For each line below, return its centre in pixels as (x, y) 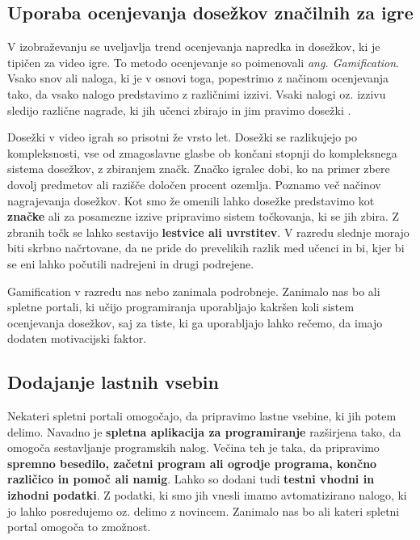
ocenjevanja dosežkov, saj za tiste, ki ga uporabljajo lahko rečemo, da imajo (195, 322)
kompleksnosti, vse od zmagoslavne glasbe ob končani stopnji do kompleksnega (202, 152)
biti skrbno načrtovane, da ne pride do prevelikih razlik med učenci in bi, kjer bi (206, 248)
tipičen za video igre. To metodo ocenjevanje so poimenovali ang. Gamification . (204, 62)
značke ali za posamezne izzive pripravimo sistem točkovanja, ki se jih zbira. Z (204, 216)
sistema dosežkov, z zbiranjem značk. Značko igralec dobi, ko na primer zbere (199, 169)
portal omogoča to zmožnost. (79, 527)
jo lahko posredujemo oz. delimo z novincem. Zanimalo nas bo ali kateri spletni (204, 510)
